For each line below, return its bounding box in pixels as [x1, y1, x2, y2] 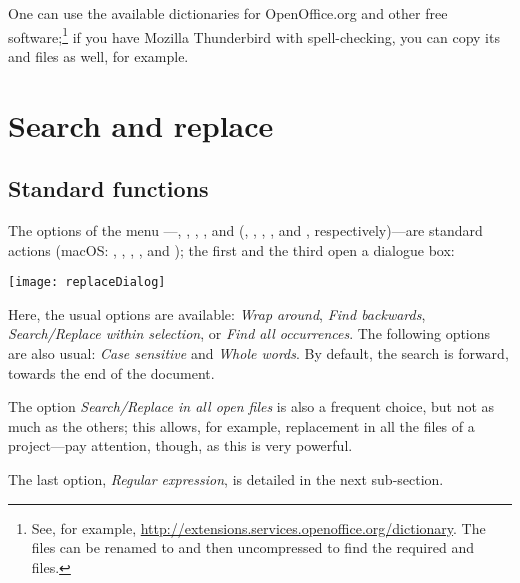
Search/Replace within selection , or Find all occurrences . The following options [8, 323, 491, 344]
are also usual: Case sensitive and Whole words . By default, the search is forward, [8, 343, 509, 364]
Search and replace [8, 104, 274, 145]
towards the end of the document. [8, 362, 215, 383]
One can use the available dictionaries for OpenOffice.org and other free [8, 3, 448, 23]
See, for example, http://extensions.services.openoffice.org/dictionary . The [31, 517, 486, 538]
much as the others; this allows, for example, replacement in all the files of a [8, 415, 475, 436]
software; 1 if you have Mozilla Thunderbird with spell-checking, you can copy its [8, 23, 500, 47]
